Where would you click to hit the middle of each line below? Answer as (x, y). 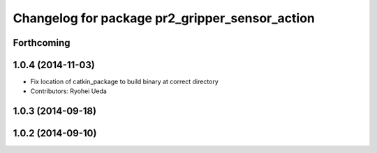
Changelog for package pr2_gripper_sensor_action (164, 18)
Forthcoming (42, 43)
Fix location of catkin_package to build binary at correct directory (125, 82)
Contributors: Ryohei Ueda (69, 91)
